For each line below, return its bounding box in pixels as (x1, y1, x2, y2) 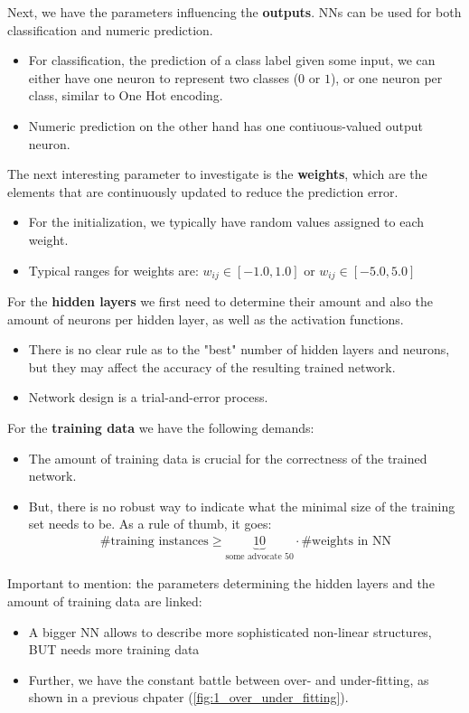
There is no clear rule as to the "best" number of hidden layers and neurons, (28, 340, 450, 359)
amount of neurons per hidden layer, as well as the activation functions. (7, 309, 404, 328)
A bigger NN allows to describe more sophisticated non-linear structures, (28, 622, 432, 641)
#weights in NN (301, 534, 391, 548)
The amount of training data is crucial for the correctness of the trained (28, 448, 427, 467)
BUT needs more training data (28, 640, 200, 659)
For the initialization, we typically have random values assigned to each (28, 212, 425, 231)
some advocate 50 (225, 551, 294, 561)
